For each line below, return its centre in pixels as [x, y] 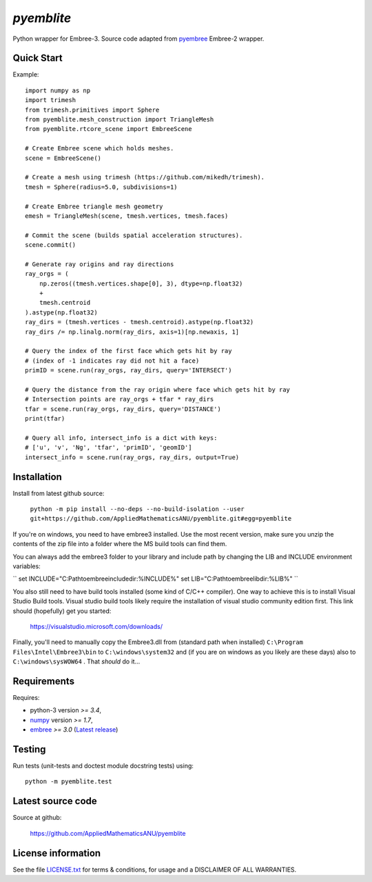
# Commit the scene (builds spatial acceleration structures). [134, 235]
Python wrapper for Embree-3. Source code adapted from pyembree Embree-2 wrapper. [138, 39]
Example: [26, 74]
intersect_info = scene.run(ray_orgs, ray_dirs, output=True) [132, 457]
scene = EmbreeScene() [63, 158]
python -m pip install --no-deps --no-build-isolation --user [137, 509]
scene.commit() [51, 245]
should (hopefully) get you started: [62, 611]
